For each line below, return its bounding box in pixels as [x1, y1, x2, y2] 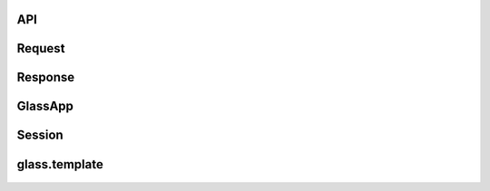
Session [16, 128, 64, 143]
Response [16, 70, 75, 85]
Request [16, 41, 65, 56]
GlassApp [16, 99, 74, 114]
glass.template [16, 157, 103, 172]
